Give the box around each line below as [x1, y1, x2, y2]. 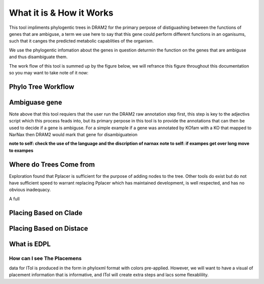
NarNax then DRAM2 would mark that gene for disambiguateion [9, 131, 138, 137]
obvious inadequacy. [9, 187, 51, 193]
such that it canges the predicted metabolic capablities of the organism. [9, 38, 154, 44]
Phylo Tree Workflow [9, 82, 74, 91]
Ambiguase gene [9, 98, 62, 106]
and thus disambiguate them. [9, 54, 68, 60]
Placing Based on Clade [9, 209, 83, 217]
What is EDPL [9, 240, 51, 248]
